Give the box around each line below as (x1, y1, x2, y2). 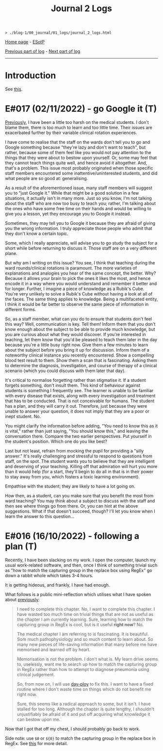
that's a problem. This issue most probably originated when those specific (5, 165, 153, 171)
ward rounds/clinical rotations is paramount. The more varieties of (5, 265, 137, 271)
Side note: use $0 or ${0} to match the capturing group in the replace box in (5, 735, 156, 741)
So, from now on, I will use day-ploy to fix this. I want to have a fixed (16, 681, 154, 687)
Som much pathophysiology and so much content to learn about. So (16, 636, 154, 642)
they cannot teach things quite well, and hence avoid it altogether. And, (5, 160, 147, 166)
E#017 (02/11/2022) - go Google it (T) (5, 103, 157, 115)
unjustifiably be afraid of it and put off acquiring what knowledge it (16, 711, 150, 717)
